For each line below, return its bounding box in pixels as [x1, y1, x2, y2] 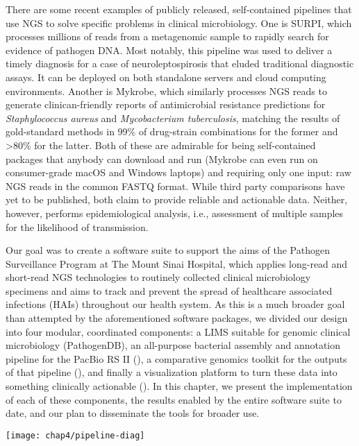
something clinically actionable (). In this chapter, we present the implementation [6, 379, 353, 393]
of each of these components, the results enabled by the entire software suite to [6, 392, 342, 406]
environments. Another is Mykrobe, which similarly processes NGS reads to [6, 83, 327, 98]
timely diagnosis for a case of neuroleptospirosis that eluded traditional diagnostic [6, 56, 354, 71]
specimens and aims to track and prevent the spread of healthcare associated [6, 283, 333, 298]
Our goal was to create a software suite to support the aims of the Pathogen [6, 243, 330, 257]
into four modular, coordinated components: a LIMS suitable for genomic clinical [6, 324, 351, 338]
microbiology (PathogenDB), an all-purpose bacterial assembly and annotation [6, 338, 341, 352]
